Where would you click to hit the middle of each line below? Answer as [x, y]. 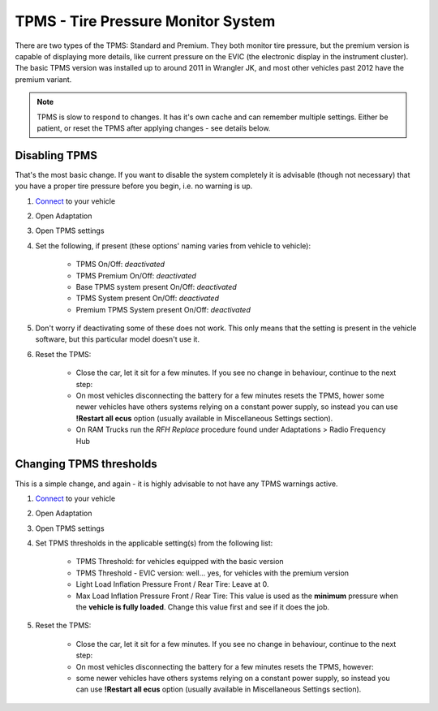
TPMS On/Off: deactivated [120, 265]
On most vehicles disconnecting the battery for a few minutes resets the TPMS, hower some [230, 396]
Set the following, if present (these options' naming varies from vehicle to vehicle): [173, 246]
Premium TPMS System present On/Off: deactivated [163, 309]
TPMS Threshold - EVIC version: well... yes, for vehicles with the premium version [212, 573]
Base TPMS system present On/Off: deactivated [156, 287]
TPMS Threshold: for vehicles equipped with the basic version [180, 562]
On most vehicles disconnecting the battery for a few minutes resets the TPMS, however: [225, 666]
